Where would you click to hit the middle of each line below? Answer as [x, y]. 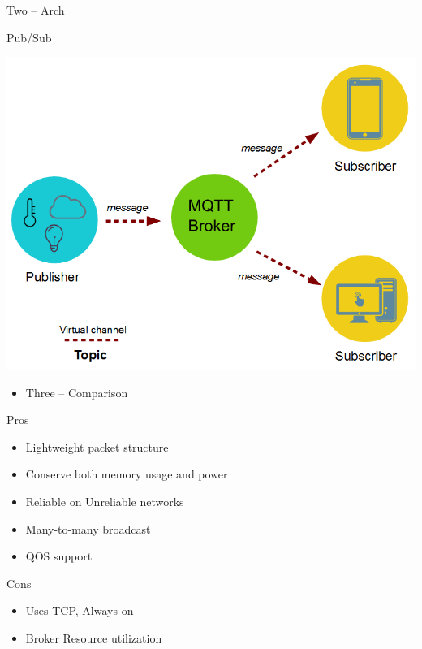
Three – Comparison [77, 392]
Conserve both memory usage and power [127, 474]
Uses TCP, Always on [80, 610]
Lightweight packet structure [97, 446]
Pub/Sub [29, 37]
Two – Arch [36, 10]
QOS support [59, 556]
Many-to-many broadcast [88, 528]
